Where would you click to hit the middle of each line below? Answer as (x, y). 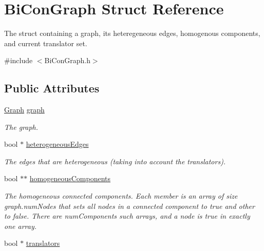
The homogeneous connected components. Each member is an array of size (121, 196)
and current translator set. (46, 43)
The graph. (21, 127)
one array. (20, 226)
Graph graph (24, 110)
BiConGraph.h (67, 60)
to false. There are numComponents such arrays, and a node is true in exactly (127, 216)
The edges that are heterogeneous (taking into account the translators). (115, 161)
